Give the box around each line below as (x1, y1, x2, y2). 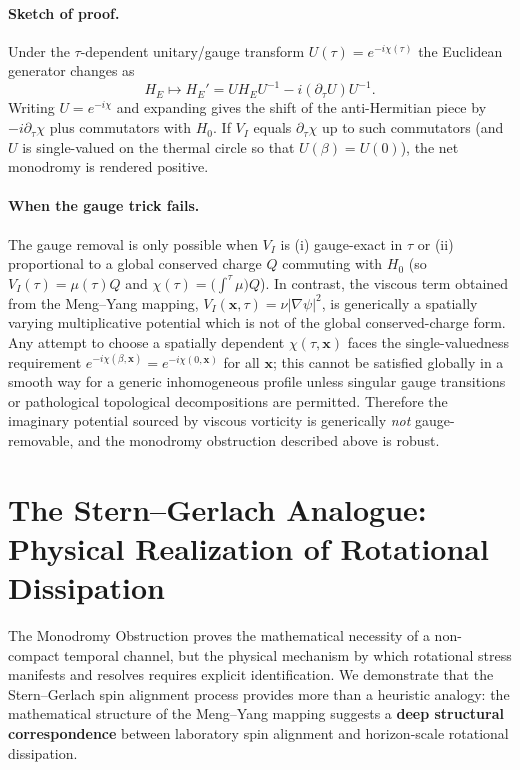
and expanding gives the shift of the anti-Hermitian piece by (116, 97, 487, 118)
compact (8, 644, 60, 665)
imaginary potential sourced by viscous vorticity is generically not (8, 410, 411, 431)
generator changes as (8, 60, 135, 81)
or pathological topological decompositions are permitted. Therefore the (8, 390, 448, 411)
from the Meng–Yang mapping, (8, 292, 199, 313)
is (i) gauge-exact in (280, 233, 403, 254)
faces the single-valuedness (347, 332, 509, 353)
